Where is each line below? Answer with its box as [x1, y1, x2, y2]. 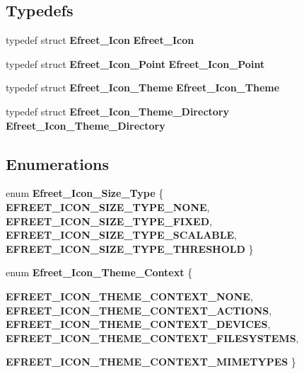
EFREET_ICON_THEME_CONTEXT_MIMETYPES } [6, 354, 296, 369]
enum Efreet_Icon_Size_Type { [6, 186, 164, 200]
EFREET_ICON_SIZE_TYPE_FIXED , [6, 213, 212, 228]
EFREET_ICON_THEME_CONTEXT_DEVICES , [6, 317, 271, 331]
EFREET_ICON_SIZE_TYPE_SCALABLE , [6, 227, 237, 242]
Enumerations [6, 152, 110, 174]
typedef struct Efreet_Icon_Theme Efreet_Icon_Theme [6, 80, 280, 95]
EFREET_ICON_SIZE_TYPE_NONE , [6, 199, 210, 214]
